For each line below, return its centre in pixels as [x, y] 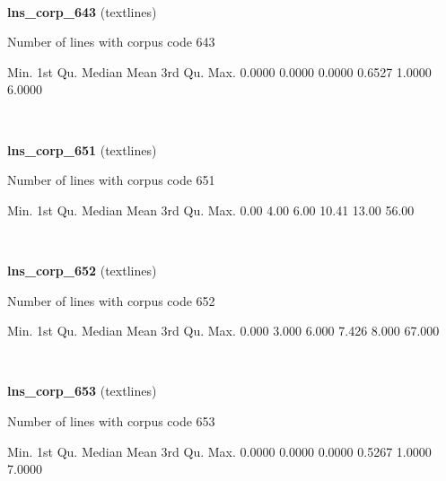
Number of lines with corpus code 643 [111, 42]
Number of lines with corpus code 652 [111, 300]
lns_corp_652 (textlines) [82, 270]
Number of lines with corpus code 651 [111, 180]
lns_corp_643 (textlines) [82, 11]
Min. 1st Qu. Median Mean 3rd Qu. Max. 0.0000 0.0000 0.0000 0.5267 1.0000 [219, 451]
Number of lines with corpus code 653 [111, 420]
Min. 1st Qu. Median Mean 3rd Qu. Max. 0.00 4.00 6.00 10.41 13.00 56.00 [211, 210]
